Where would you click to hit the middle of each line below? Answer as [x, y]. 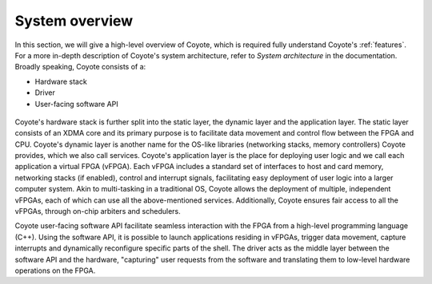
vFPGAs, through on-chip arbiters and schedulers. [98, 211]
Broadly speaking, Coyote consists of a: [80, 67]
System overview [74, 21]
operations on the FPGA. [55, 270]
